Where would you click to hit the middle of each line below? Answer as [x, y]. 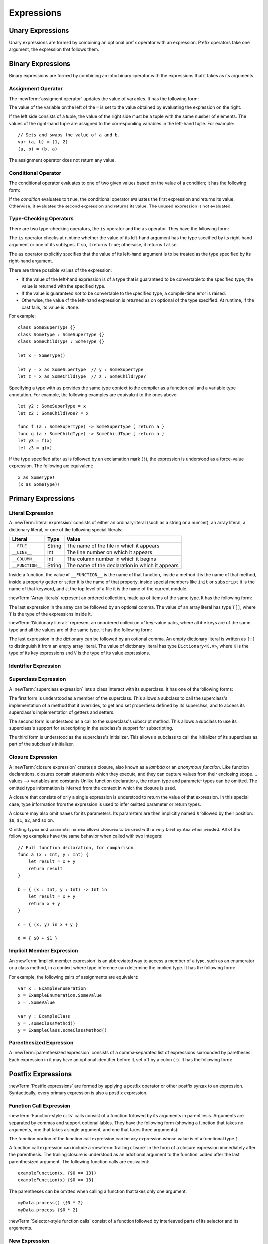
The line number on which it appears [109, 552]
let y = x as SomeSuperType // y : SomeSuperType [81, 369]
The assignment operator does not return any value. [63, 160]
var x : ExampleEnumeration [52, 988]
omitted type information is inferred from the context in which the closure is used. [93, 788]
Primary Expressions [42, 498]
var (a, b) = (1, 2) [43, 142]
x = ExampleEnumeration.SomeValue [60, 995]
